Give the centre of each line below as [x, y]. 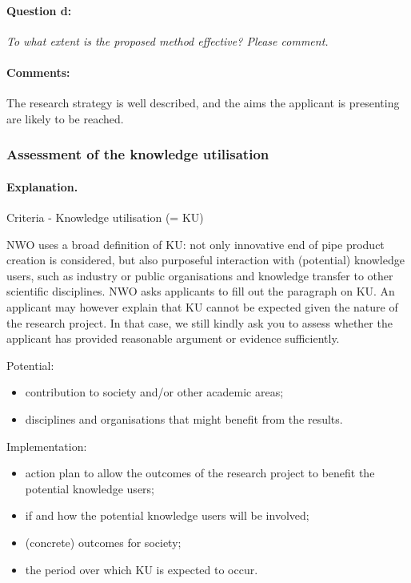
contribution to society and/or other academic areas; [154, 392]
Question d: [39, 10]
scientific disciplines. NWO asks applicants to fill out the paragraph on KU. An [201, 291]
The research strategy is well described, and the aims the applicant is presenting [203, 103]
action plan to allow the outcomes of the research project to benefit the [200, 473]
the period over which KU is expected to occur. [142, 569]
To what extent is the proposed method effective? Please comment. [168, 40]
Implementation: [47, 446]
